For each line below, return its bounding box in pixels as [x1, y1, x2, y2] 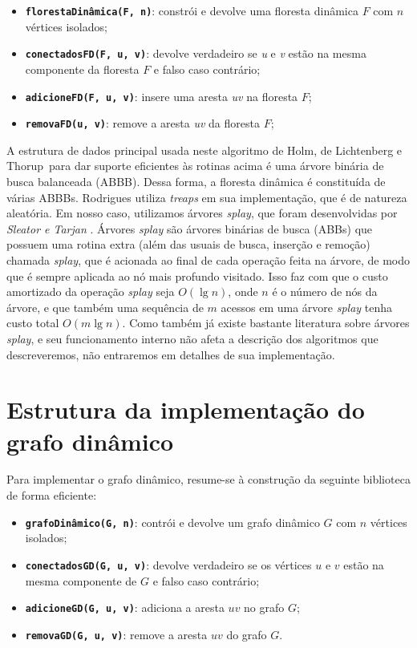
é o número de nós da [272, 283, 378, 300]
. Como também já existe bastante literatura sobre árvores [122, 314, 410, 331]
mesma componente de [25, 572, 137, 589]
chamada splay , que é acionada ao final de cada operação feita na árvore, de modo [6, 251, 411, 268]
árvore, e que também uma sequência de [6, 298, 204, 315]
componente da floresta [25, 60, 140, 77]
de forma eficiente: [6, 487, 97, 504]
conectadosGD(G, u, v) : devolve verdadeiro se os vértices [25, 556, 312, 573]
